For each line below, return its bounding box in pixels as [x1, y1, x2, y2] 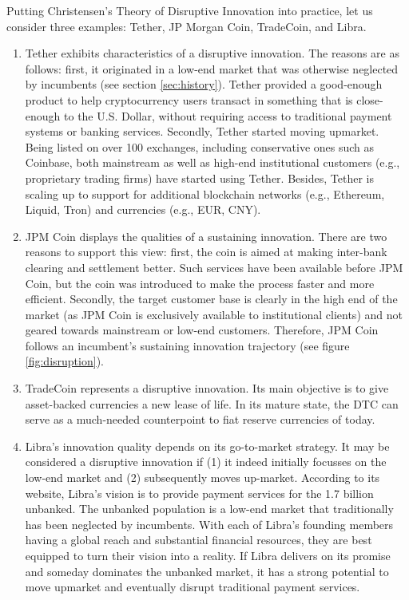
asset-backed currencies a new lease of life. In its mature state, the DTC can [25, 395, 399, 412]
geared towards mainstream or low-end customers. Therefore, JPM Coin [25, 322, 379, 338]
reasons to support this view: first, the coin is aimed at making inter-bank [25, 243, 387, 260]
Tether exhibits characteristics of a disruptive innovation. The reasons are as [25, 45, 399, 61]
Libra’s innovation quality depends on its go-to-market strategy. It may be [25, 437, 390, 454]
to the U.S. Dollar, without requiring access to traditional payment [64, 107, 392, 124]
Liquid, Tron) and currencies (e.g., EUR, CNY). [25, 201, 261, 218]
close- [356, 91, 383, 108]
